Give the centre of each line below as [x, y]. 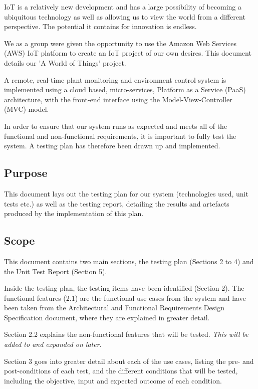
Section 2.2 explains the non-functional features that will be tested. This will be [126, 334]
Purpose [26, 173]
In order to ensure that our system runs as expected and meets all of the [116, 126]
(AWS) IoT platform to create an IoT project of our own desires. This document [128, 53]
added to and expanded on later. [53, 344]
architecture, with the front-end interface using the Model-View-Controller [118, 99]
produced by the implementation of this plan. [74, 213]
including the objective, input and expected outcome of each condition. [113, 380]
